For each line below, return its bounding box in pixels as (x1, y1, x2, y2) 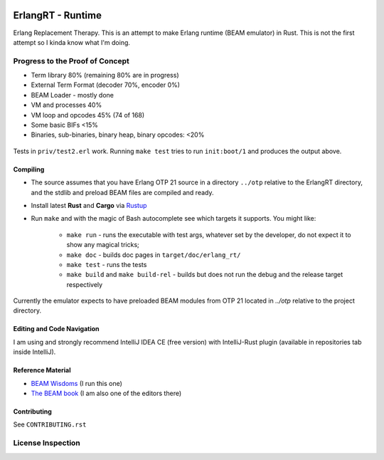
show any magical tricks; (66, 241, 140, 249)
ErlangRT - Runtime (13, 9, 102, 21)
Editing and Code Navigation (13, 325, 100, 333)
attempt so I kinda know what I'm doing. (13, 38, 131, 46)
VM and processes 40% (31, 100, 102, 110)
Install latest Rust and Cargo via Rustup (31, 201, 147, 209)
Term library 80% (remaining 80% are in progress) (31, 71, 179, 80)
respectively (66, 280, 103, 288)
